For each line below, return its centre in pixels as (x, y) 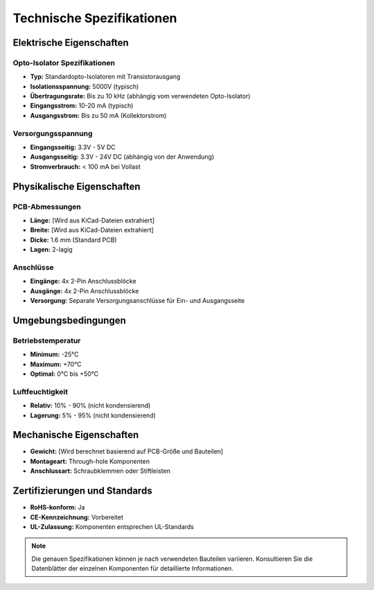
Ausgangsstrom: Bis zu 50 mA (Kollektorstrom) (98, 115)
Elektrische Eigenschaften (71, 43)
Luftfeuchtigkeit (41, 392)
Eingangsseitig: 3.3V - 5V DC (73, 147)
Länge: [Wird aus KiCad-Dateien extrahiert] (92, 220)
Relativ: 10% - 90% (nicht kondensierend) (90, 406)
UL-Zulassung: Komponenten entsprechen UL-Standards (112, 526)
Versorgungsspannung (53, 133)
